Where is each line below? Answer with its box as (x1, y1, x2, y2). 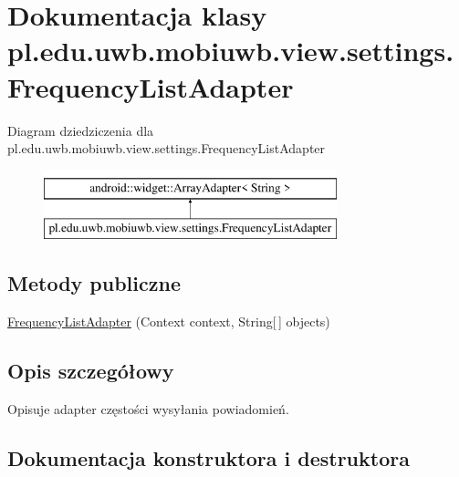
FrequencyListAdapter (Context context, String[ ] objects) (7, 312, 330, 331)
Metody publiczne (7, 269, 181, 297)
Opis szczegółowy (7, 357, 174, 385)
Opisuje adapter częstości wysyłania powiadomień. (7, 399, 289, 418)
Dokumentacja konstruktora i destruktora (7, 443, 410, 472)
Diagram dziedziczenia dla (7, 120, 154, 140)
